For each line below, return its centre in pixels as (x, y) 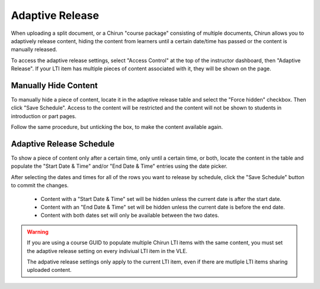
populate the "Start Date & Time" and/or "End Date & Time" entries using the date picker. (119, 166)
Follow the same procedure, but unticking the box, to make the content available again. (117, 127)
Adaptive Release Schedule (63, 144)
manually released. (34, 50)
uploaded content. (49, 270)
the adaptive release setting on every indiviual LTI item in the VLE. (107, 251)
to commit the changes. (40, 186)
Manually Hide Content (54, 85)
